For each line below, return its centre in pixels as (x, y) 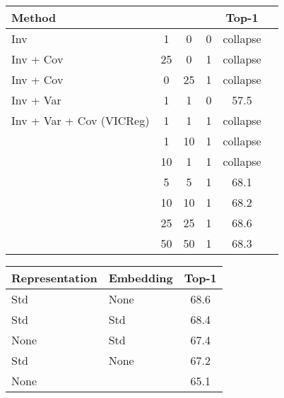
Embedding (141, 278)
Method (34, 17)
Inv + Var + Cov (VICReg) (81, 120)
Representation (54, 278)
